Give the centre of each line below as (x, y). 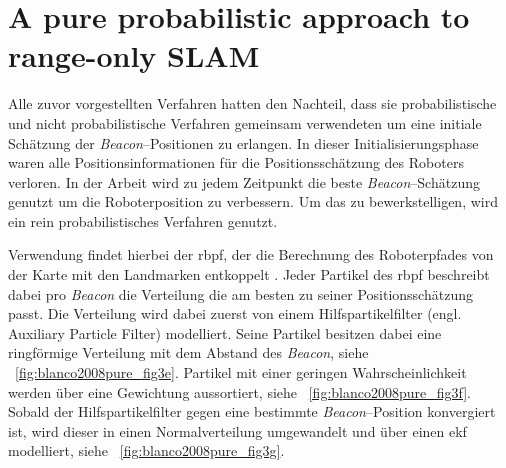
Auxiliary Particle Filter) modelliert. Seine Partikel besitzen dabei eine (225, 332)
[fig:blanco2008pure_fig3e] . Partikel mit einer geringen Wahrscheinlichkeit (241, 372)
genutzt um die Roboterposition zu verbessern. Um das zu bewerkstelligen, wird (253, 201)
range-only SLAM (134, 55)
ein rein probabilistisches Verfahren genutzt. (143, 220)
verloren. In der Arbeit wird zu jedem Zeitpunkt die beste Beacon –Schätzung (244, 181)
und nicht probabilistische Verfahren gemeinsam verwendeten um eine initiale (245, 122)
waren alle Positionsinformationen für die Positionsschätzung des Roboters (236, 162)
